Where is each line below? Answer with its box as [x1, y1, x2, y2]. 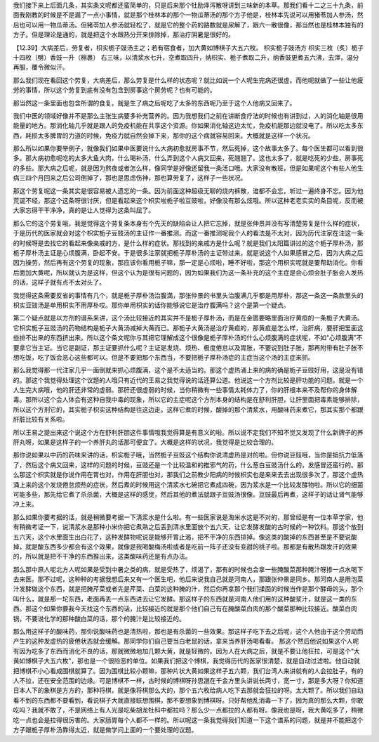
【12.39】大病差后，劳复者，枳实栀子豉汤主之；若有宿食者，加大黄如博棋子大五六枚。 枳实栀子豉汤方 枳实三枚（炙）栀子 [13, 43, 364, 52]
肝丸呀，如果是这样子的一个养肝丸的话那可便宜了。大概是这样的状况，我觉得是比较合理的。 [13, 438, 277, 446]
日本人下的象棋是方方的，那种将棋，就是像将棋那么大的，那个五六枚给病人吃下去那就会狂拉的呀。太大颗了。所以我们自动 [13, 686, 364, 695]
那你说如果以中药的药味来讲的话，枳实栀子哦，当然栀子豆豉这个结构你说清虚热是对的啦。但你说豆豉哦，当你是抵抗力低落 [13, 450, 364, 460]
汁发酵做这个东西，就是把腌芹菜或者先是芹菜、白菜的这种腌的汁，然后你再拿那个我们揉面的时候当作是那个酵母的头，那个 [13, 585, 364, 593]
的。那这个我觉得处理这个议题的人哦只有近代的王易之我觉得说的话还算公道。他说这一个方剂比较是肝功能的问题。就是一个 [13, 376, 364, 384]
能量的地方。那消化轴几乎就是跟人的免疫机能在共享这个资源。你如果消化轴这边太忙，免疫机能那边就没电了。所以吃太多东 [13, 122, 364, 130]
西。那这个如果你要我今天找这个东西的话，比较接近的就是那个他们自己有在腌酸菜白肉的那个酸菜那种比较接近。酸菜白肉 [13, 604, 357, 613]
